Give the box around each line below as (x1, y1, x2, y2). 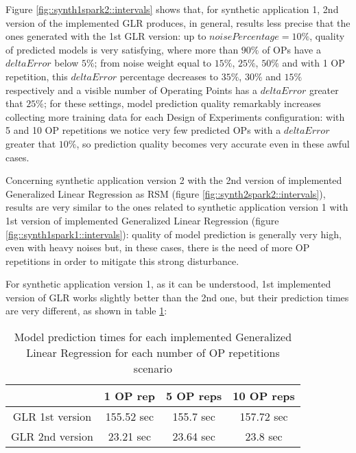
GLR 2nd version (11, 428, 93, 445)
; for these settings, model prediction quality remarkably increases (44, 96, 321, 111)
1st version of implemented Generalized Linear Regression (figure (5, 213, 279, 227)
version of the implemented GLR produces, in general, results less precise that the (5, 15, 351, 30)
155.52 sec (105, 408, 154, 425)
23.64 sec (172, 428, 215, 445)
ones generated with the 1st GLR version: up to (5, 29, 206, 43)
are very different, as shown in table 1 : (5, 303, 167, 318)
